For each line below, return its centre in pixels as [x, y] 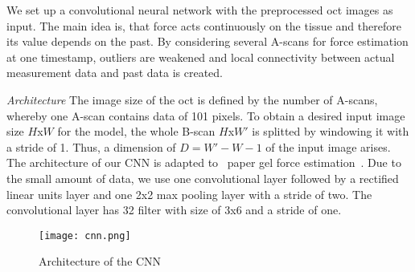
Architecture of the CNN [100, 261]
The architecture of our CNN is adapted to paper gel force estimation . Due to [204, 162]
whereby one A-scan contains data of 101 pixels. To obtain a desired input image [206, 115]
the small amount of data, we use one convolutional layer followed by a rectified [203, 178]
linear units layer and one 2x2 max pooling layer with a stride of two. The [189, 194]
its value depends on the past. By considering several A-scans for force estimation [207, 41]
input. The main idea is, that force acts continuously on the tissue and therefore [204, 25]
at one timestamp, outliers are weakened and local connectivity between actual [201, 57]
